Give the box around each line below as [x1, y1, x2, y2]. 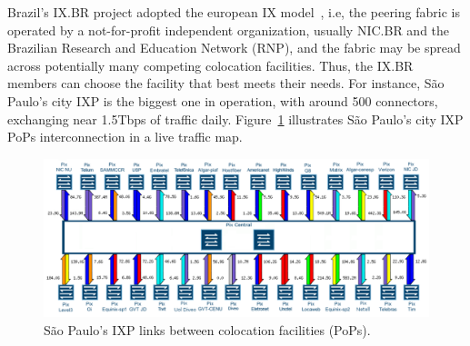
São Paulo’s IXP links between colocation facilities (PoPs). [44, 321, 371, 340]
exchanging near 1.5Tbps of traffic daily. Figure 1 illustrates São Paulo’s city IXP [7, 109, 464, 128]
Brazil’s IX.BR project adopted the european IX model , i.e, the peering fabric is [7, 3, 460, 21]
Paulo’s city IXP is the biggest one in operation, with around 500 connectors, [7, 91, 438, 110]
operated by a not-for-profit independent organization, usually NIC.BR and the [7, 20, 450, 39]
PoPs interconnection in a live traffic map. [7, 127, 243, 146]
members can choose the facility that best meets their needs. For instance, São [7, 74, 445, 93]
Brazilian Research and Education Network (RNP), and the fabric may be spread [7, 38, 461, 57]
